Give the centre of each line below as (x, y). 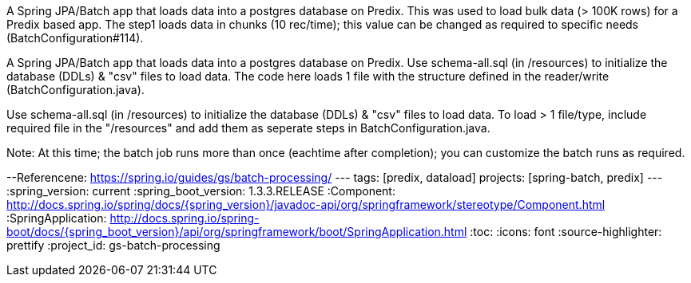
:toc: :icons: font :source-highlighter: (566, 232)
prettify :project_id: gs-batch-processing (113, 245)
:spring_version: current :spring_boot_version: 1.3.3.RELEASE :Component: (201, 191)
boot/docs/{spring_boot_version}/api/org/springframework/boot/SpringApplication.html (237, 232)
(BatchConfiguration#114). (75, 38)
